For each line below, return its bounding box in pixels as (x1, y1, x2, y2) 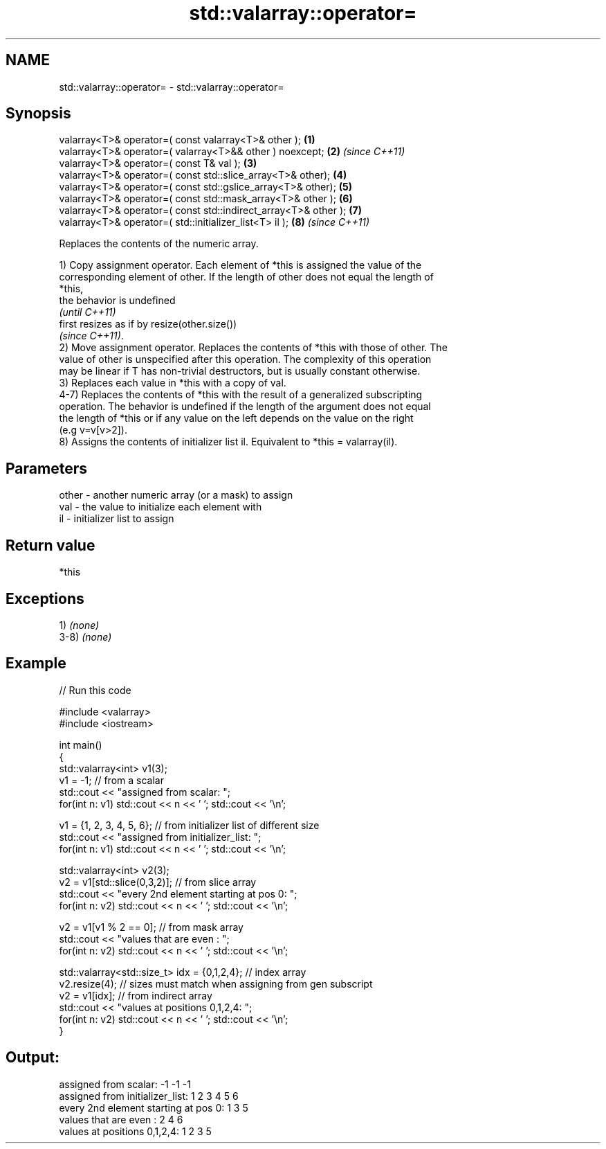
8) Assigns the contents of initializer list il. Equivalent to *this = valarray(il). (59, 436, 398, 448)
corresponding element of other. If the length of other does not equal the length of (59, 271, 434, 283)
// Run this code (59, 684, 131, 696)
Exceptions (6, 589, 84, 607)
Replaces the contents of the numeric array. (59, 238, 259, 250)
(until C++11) (59, 306, 116, 319)
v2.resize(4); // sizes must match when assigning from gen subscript (59, 977, 373, 990)
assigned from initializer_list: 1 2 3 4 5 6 (59, 1089, 239, 1102)
